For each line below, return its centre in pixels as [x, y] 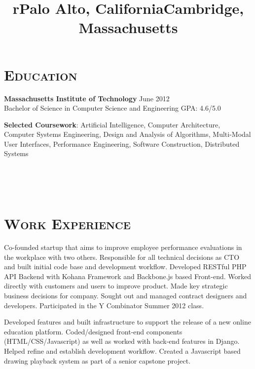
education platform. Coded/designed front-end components [93, 331]
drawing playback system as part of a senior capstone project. [97, 360]
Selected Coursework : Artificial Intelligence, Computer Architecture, [112, 124]
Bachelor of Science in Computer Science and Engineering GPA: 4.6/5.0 [112, 108]
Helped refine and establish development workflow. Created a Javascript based [122, 350]
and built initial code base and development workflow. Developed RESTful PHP [125, 266]
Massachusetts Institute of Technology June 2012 [87, 98]
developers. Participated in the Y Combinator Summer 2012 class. [104, 305]
